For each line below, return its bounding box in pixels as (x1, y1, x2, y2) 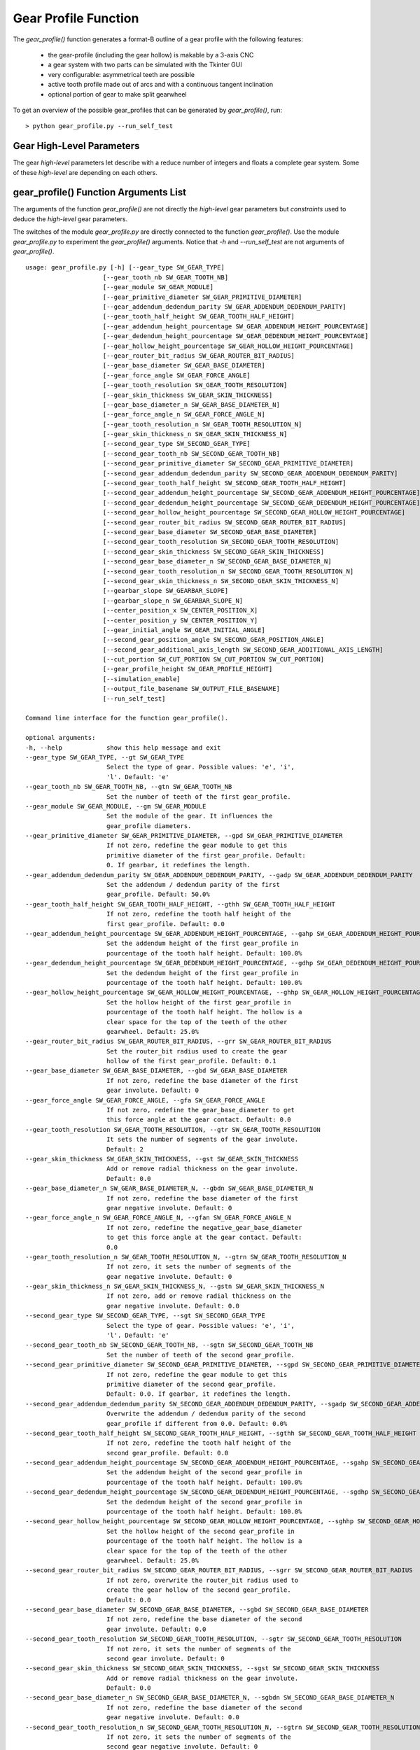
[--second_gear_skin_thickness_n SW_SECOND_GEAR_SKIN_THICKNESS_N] (102, 577, 339, 584)
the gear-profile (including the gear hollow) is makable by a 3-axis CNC (48, 50, 254, 59)
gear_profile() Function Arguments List (13, 186, 187, 199)
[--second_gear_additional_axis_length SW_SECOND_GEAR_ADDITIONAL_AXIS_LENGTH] (102, 645, 384, 654)
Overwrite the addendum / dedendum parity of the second (106, 1410, 306, 1417)
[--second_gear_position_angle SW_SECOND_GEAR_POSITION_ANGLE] (102, 636, 325, 644)
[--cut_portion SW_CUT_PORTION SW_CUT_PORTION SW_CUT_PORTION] (102, 655, 325, 664)
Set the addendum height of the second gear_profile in (106, 1469, 302, 1476)
